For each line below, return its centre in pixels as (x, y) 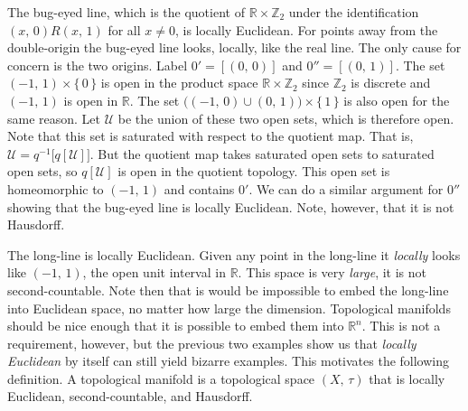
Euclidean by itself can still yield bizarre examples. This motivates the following (229, 361)
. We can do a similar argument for (346, 188)
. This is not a (401, 326)
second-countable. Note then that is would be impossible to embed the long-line (228, 290)
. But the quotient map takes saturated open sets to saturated (262, 153)
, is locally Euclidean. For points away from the (306, 29)
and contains (199, 188)
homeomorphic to (56, 188)
